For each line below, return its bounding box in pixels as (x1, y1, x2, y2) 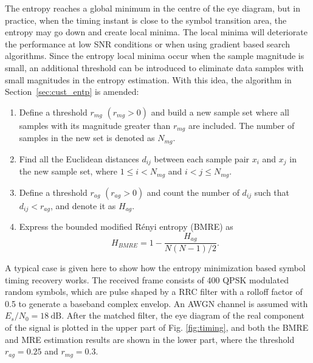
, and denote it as (50, 199, 116, 212)
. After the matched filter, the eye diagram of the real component (61, 309, 305, 322)
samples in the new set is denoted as (19, 131, 155, 144)
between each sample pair (154, 152, 250, 165)
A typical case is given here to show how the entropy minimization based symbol (5, 261, 306, 274)
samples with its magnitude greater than (19, 119, 171, 131)
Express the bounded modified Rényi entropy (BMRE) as (19, 220, 233, 233)
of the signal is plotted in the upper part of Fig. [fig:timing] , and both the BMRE (5, 321, 309, 334)
